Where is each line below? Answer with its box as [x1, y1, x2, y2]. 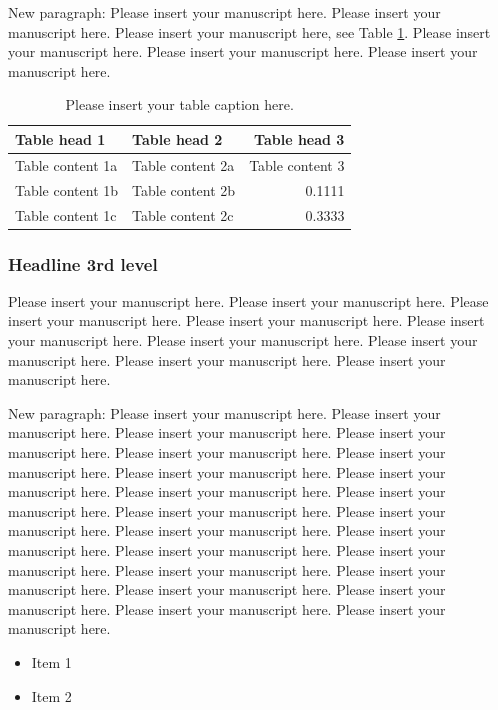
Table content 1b [15, 179, 119, 200]
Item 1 [31, 651, 72, 672]
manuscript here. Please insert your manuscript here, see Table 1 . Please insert [8, 21, 491, 42]
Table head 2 [132, 128, 223, 149]
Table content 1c [15, 204, 117, 225]
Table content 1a [15, 154, 118, 175]
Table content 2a [132, 154, 235, 175]
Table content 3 [249, 154, 345, 175]
